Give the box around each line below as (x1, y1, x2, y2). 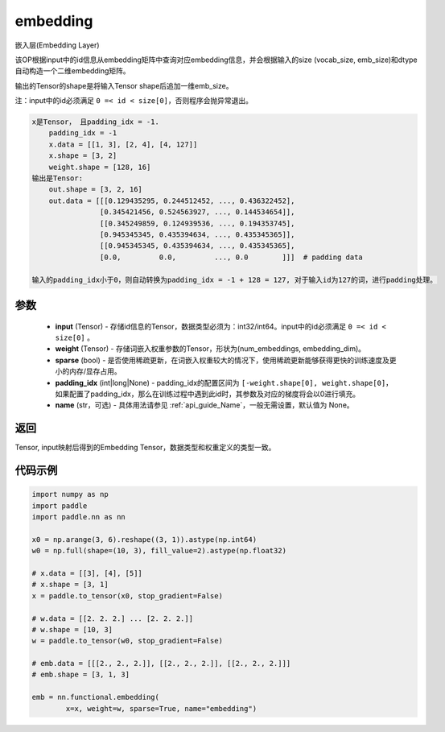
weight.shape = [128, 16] (48, 162, 151, 172)
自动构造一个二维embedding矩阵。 (14, 66, 130, 76)
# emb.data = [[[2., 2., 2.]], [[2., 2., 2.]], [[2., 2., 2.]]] (31, 659, 291, 668)
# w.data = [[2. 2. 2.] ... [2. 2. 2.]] (31, 614, 193, 623)
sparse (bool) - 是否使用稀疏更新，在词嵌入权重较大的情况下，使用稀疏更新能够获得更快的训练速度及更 (55, 355, 398, 365)
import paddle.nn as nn (31, 512, 126, 521)
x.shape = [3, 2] (48, 151, 117, 160)
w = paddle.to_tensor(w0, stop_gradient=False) (31, 636, 223, 646)
